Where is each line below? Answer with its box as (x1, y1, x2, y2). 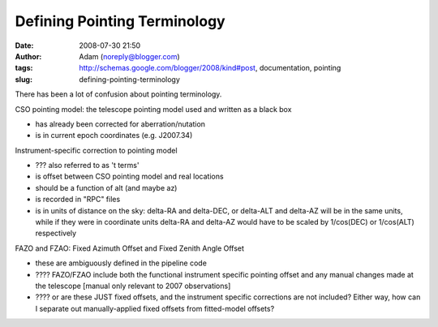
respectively (35, 228, 77, 239)
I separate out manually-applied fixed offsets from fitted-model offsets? (35, 303, 275, 313)
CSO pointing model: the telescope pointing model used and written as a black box (15, 104, 292, 114)
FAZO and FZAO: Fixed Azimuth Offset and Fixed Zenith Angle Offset (15, 243, 245, 253)
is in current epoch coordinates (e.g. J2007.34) (35, 131, 193, 140)
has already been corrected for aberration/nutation (35, 118, 206, 129)
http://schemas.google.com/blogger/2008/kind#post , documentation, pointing (79, 63, 341, 73)
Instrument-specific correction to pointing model (15, 145, 178, 155)
